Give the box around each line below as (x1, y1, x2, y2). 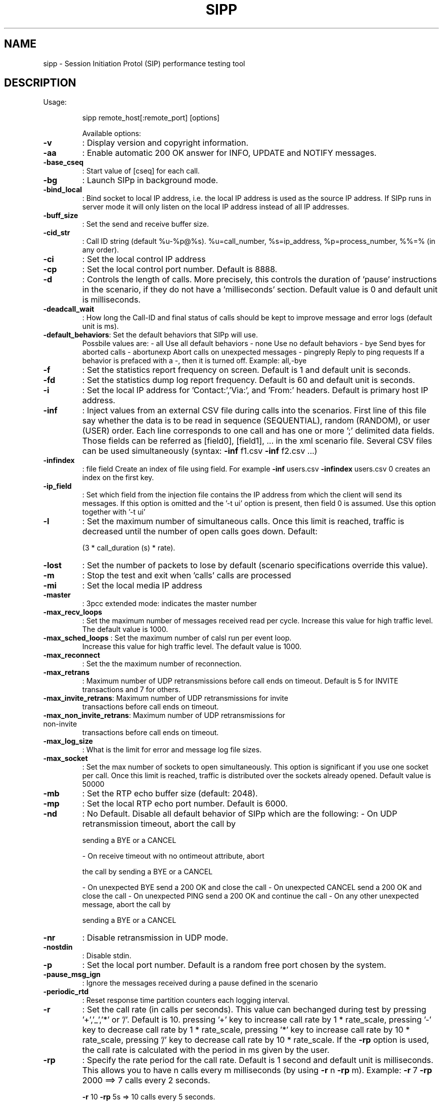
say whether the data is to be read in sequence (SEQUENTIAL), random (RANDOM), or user (82, 415, 430, 426)
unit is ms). (82, 322, 119, 331)
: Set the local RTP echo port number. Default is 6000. (82, 798, 288, 809)
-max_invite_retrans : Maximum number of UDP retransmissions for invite (43, 694, 288, 703)
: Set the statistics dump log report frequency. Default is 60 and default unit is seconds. (82, 375, 415, 386)
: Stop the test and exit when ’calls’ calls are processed (82, 570, 291, 581)
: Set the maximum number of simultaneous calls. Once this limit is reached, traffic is (82, 516, 405, 527)
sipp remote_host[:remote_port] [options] (82, 113, 220, 122)
